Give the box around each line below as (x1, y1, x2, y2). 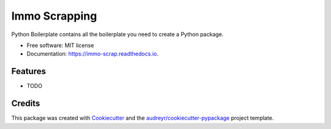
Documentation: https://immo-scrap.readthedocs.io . (26, 50, 159, 57)
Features (11, 66, 46, 76)
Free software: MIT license (26, 42, 94, 49)
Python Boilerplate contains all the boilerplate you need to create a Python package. (11, 31, 224, 38)
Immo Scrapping (11, 9, 97, 23)
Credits (11, 98, 40, 109)
